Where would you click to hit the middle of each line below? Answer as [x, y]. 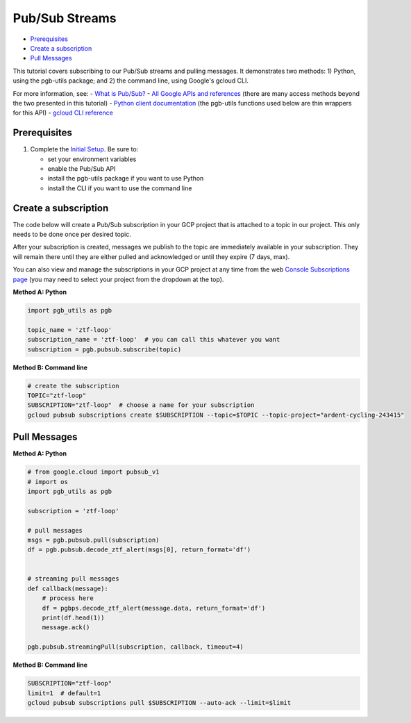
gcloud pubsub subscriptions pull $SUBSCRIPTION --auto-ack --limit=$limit [159, 703]
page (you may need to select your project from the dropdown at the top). [118, 279]
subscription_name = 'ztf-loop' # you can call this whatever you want [154, 340]
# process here [68, 598]
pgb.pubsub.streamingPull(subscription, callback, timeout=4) [135, 647]
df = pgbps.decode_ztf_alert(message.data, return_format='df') [154, 608]
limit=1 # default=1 [64, 693]
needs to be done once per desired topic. [72, 234]
